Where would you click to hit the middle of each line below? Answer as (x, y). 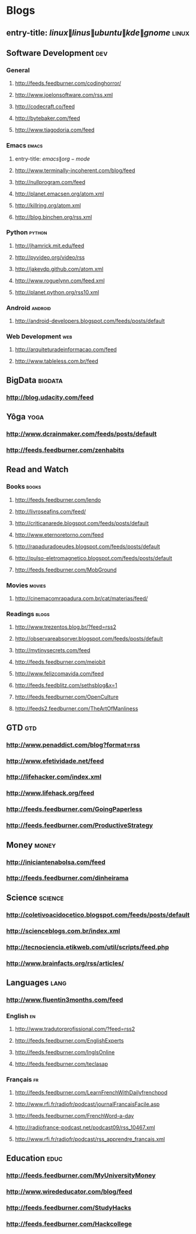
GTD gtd (22, 728)
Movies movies (26, 585)
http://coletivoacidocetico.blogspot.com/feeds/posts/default (98, 915)
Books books (24, 487)
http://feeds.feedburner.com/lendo (58, 499)
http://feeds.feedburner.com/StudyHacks (69, 1208)
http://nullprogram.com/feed (50, 182)
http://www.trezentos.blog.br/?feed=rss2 (66, 627)
